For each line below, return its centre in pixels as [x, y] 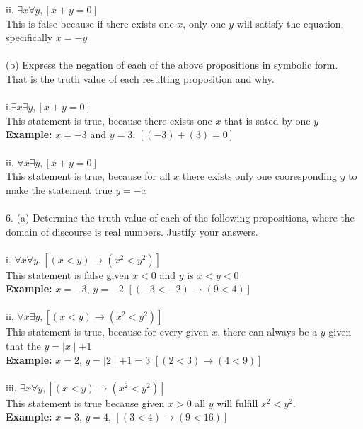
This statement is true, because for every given [107, 332]
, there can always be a [267, 332]
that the [23, 346]
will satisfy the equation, [290, 23]
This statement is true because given [85, 402]
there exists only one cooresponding [259, 176]
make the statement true [59, 189]
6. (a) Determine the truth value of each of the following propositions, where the [180, 217]
